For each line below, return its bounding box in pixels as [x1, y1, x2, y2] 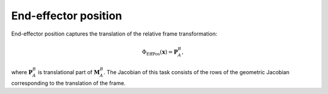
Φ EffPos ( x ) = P [142, 48, 179, 57]
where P [11, 68, 33, 75]
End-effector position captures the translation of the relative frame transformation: [11, 30, 217, 37]
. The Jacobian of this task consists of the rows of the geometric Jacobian [103, 68, 290, 75]
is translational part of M [37, 68, 100, 75]
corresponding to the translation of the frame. [11, 79, 126, 87]
